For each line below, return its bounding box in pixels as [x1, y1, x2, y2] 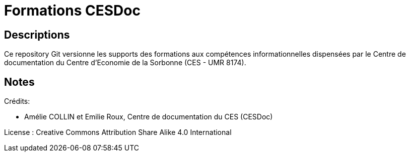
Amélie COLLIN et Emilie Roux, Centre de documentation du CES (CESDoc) [24, 112, 273, 121]
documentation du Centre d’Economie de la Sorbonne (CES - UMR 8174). [4, 58, 246, 67]
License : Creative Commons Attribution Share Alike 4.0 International [4, 128, 232, 137]
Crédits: [4, 97, 30, 106]
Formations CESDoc [4, 2, 141, 19]
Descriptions [4, 28, 70, 41]
